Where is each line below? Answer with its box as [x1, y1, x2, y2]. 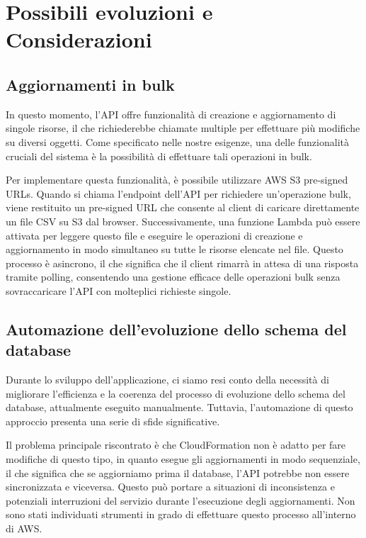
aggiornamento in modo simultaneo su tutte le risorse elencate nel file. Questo [6, 242, 343, 257]
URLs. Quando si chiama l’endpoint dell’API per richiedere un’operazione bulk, [6, 186, 351, 201]
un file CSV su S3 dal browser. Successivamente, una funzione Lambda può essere [6, 213, 360, 228]
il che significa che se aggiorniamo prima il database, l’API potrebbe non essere [6, 465, 350, 480]
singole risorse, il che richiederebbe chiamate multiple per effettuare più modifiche [6, 121, 360, 135]
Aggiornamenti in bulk [6, 73, 175, 95]
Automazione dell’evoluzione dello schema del [6, 318, 347, 340]
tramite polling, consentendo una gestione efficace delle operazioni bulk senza [6, 269, 341, 284]
